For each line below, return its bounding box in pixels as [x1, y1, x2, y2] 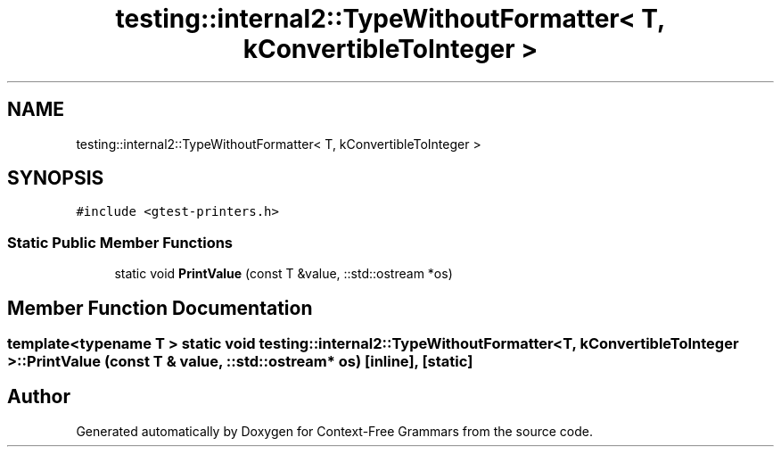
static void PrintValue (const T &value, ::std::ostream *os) [114, 266, 453, 282]
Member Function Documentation [7, 296, 313, 319]
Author [7, 385, 70, 409]
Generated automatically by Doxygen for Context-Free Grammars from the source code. [76, 423, 593, 439]
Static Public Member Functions [7, 233, 234, 252]
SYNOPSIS [7, 167, 104, 190]
